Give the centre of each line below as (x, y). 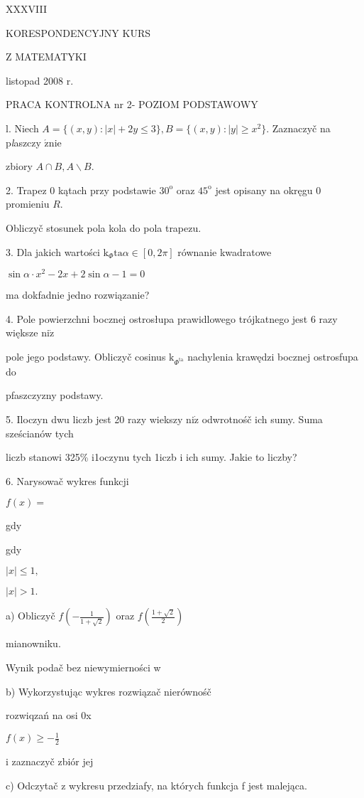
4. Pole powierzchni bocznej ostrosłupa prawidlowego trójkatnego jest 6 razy (172, 318)
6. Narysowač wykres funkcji (67, 480)
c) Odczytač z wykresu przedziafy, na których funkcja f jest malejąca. (156, 785)
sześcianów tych (40, 433)
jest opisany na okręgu (264, 190)
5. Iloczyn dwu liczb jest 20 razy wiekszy (94, 419)
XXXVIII (26, 9)
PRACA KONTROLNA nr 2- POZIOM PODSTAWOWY (132, 104)
